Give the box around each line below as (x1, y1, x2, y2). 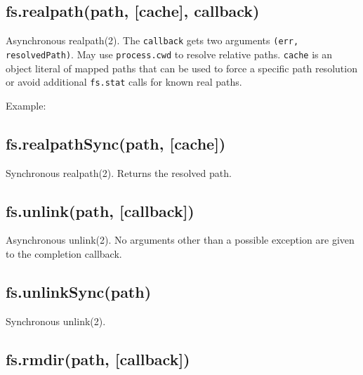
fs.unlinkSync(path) (6, 280, 152, 302)
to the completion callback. (6, 246, 122, 261)
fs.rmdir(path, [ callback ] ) (6, 348, 190, 369)
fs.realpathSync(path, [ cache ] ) (6, 132, 226, 154)
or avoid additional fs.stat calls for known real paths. (6, 74, 242, 89)
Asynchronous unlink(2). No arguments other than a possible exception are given (6, 232, 355, 247)
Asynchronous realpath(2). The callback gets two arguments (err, (6, 33, 299, 48)
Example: (6, 98, 46, 112)
